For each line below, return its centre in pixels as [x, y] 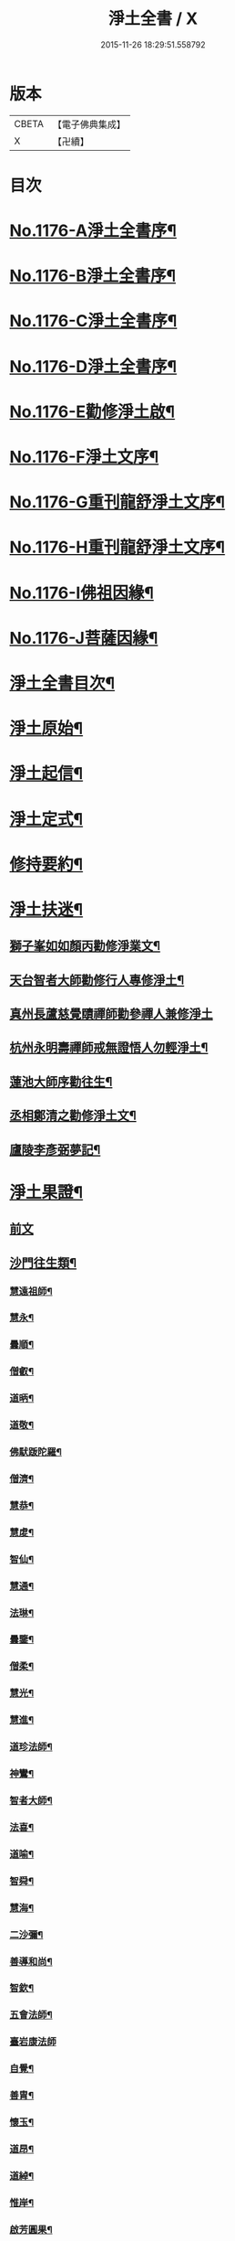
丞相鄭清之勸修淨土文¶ [73, 1116]
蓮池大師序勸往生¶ [61, 1081]
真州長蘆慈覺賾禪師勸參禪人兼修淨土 [111, 1014]
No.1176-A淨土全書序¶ [93, 231]
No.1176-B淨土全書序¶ [92, 276]
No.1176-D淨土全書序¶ [93, 366]
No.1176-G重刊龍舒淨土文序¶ [117, 502]
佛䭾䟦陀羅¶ [36, 1452]
